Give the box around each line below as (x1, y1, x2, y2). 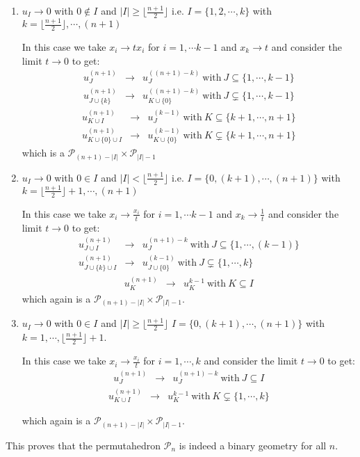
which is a (22, 145, 65, 160)
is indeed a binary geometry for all (179, 438, 327, 452)
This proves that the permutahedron (6, 438, 161, 452)
